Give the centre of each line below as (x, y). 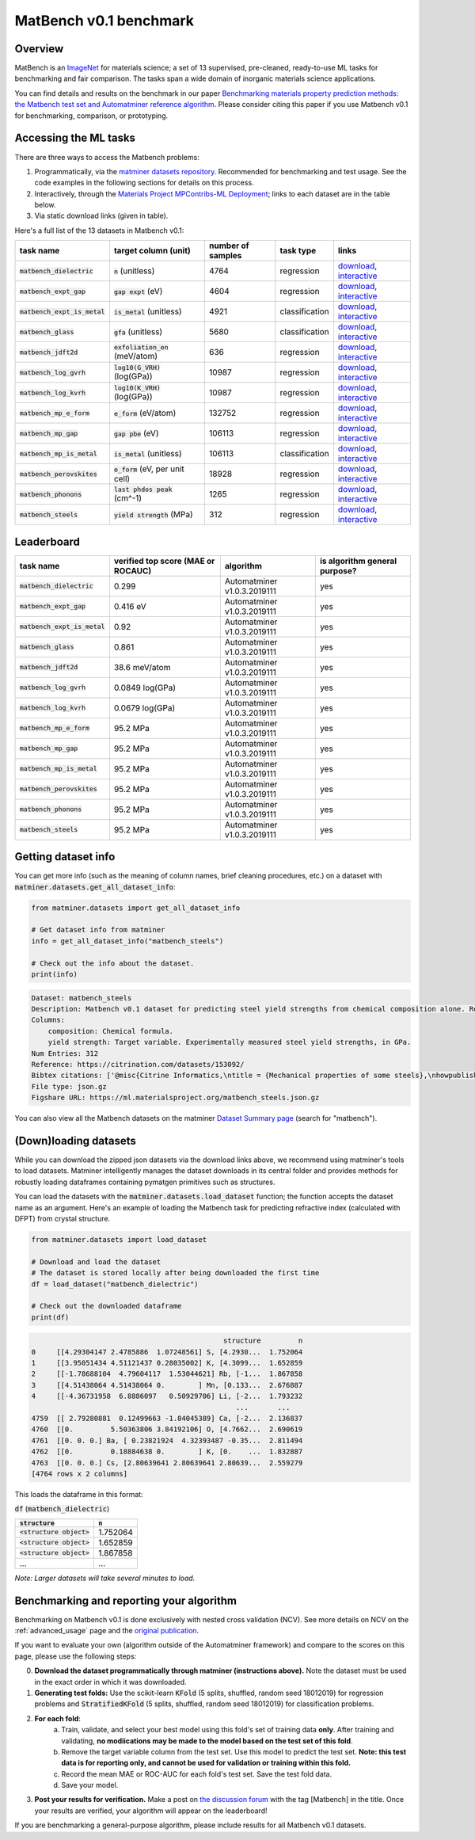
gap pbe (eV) (136, 433)
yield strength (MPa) (153, 515)
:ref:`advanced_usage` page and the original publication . (107, 1630)
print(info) (55, 975)
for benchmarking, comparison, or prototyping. (91, 116)
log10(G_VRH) (137, 367)
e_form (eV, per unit (149, 469)
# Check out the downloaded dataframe (106, 1306)
